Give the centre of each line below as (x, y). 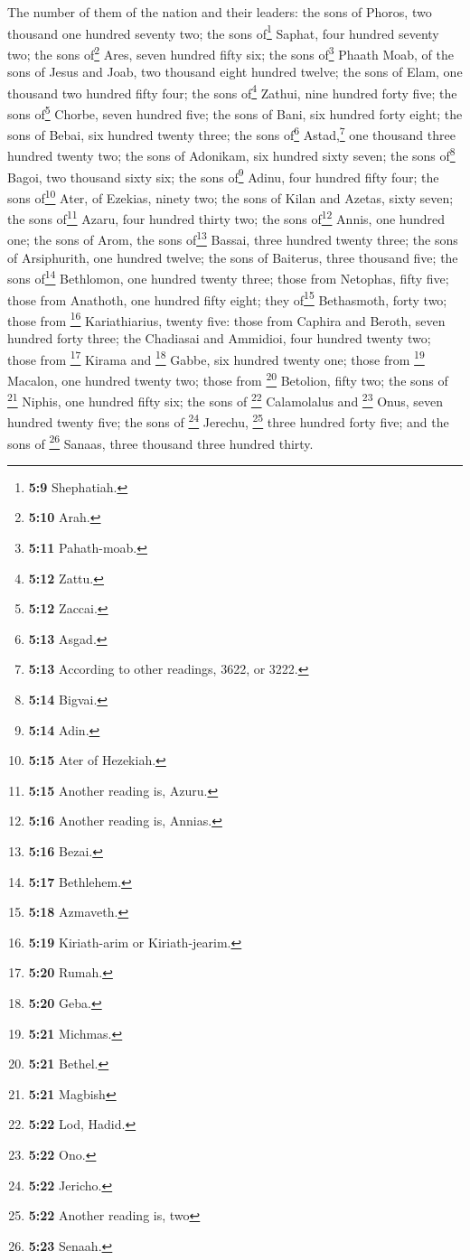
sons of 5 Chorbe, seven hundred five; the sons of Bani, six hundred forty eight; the (235, 112)
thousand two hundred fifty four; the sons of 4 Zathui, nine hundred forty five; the (232, 91)
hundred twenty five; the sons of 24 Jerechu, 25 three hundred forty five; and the (228, 421)
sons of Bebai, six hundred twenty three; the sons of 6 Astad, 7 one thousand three (231, 133)
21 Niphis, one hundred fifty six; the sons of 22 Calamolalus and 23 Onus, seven (226, 400)
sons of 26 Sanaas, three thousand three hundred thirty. (160, 442)
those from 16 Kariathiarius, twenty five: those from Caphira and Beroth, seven (226, 319)
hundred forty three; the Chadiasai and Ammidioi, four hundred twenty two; (219, 338)
